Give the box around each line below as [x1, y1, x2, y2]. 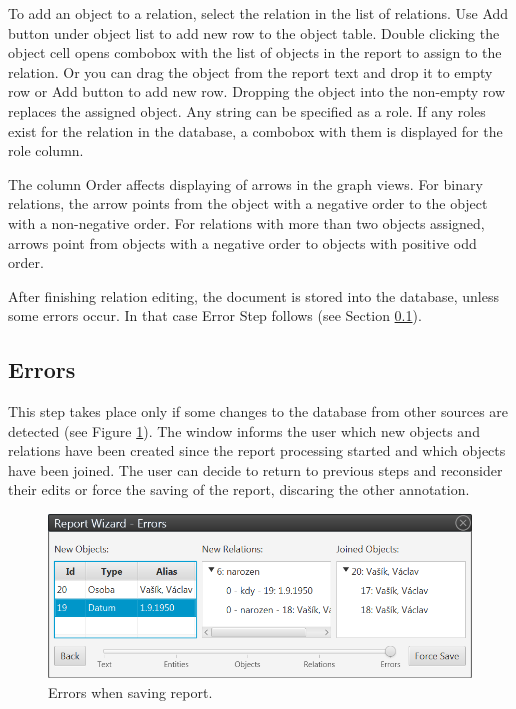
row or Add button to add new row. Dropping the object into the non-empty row [8, 81, 506, 102]
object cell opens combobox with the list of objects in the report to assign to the [8, 42, 502, 63]
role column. [8, 140, 84, 161]
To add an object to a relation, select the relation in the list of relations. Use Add [8, 3, 509, 23]
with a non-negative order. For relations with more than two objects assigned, [8, 212, 485, 233]
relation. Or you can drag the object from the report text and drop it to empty [8, 61, 493, 82]
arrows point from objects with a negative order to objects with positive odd [8, 232, 477, 253]
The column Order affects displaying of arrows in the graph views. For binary [8, 173, 483, 194]
